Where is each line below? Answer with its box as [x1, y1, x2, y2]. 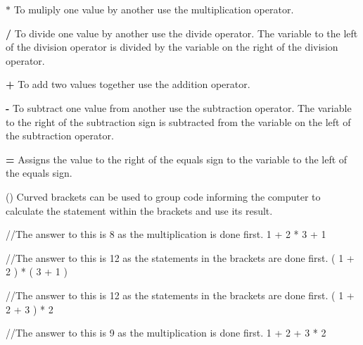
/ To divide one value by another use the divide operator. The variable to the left [6, 25, 358, 40]
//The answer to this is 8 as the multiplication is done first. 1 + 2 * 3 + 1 [6, 227, 326, 241]
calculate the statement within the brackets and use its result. [6, 203, 273, 218]
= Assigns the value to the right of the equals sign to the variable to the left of [6, 151, 348, 166]
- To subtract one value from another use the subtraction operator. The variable [6, 100, 352, 115]
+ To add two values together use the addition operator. [6, 77, 250, 92]
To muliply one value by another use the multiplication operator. [13, 2, 294, 16]
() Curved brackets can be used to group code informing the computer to [6, 189, 321, 203]
